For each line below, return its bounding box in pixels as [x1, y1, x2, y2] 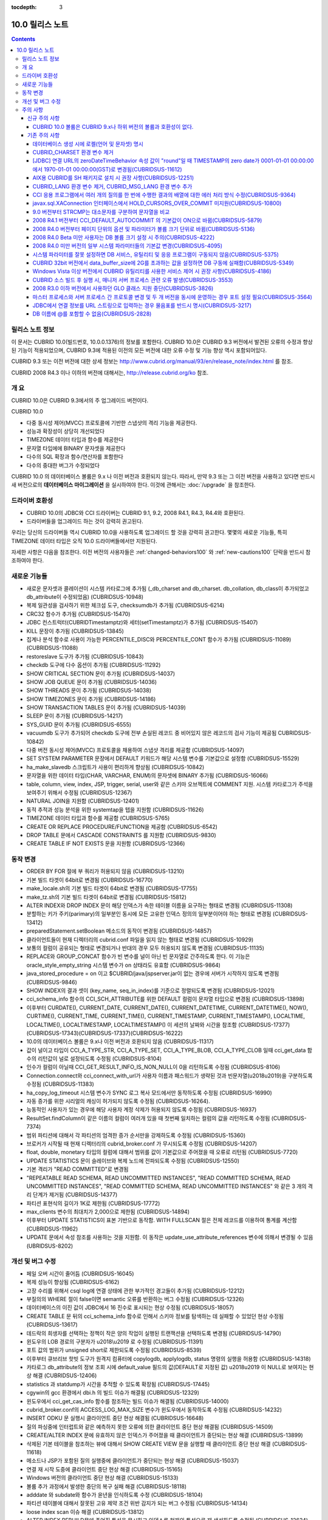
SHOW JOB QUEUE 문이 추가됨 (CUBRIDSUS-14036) [26, 678, 157, 685]
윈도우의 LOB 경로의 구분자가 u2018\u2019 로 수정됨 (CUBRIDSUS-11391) [26, 1338, 203, 1345]
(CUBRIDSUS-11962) [26, 1225, 78, 1232]
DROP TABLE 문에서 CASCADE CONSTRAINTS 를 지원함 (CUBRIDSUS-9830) [26, 831, 217, 838]
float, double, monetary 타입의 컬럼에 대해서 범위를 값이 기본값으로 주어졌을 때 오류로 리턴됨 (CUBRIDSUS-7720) [26, 1149, 298, 1156]
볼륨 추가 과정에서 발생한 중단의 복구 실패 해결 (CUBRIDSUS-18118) [26, 1482, 187, 1490]
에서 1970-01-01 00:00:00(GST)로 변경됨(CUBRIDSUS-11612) [32, 165, 182, 173]
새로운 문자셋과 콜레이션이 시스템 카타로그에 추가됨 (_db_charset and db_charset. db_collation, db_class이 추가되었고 [26, 584, 309, 592]
